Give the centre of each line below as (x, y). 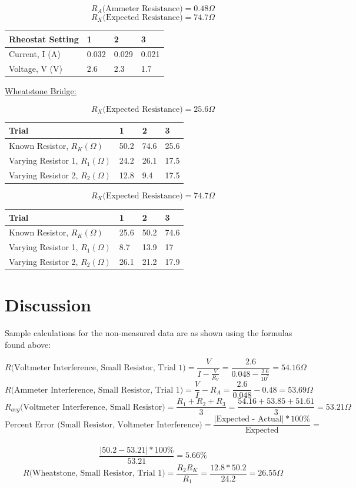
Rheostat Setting (44, 39)
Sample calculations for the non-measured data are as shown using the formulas (149, 333)
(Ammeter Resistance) (142, 9)
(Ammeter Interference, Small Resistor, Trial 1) (97, 390)
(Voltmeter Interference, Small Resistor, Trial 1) (98, 368)
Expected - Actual (249, 419)
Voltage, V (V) (36, 69)
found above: (28, 344)
